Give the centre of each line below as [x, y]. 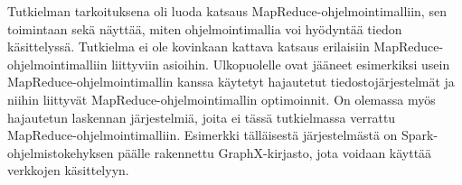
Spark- [420, 135]
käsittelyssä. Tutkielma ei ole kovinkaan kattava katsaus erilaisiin [189, 46]
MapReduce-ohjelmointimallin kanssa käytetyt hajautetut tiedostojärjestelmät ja [231, 82]
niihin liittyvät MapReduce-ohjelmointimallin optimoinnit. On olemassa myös [222, 99]
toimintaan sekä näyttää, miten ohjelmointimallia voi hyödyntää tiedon [205, 28]
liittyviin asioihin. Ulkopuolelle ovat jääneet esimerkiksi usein [281, 64]
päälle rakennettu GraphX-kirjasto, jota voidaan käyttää [275, 152]
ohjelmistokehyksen [61, 152]
